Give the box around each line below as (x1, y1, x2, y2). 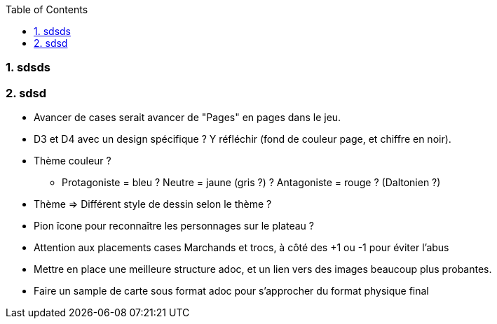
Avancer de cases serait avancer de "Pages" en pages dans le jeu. (34, 111, 341, 124)
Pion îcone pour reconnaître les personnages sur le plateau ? (34, 220, 314, 232)
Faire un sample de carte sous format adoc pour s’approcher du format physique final (34, 285, 429, 297)
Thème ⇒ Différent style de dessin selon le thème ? (34, 198, 272, 211)
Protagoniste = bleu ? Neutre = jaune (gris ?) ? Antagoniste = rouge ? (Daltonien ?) (62, 176, 441, 189)
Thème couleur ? (34, 155, 111, 167)
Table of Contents (6, 3, 88, 15)
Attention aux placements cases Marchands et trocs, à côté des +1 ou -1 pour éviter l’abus (34, 241, 449, 254)
